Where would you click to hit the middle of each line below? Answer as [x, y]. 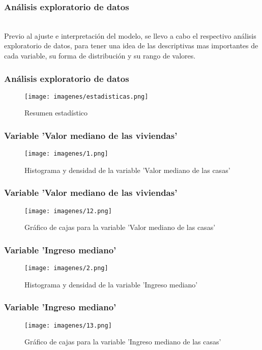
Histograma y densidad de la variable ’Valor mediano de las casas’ [127, 170]
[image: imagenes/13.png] [68, 325]
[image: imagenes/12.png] [68, 211]
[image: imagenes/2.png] [66, 268]
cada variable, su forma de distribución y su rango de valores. [100, 55]
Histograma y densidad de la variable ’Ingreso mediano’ [111, 284]
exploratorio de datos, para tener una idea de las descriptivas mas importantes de [131, 46]
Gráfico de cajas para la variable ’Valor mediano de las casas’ [120, 227]
